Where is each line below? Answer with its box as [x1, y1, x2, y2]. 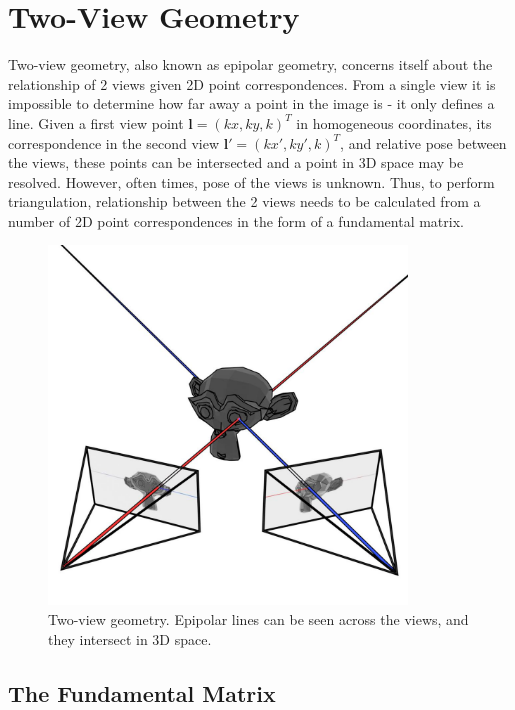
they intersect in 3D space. [48, 628, 212, 649]
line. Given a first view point [8, 112, 184, 133]
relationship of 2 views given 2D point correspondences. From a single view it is [8, 73, 496, 94]
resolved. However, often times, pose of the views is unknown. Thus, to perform [8, 171, 495, 192]
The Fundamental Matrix [8, 677, 276, 708]
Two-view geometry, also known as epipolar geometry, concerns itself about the [8, 54, 493, 75]
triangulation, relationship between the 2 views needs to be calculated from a [8, 191, 481, 212]
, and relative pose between [340, 132, 507, 153]
